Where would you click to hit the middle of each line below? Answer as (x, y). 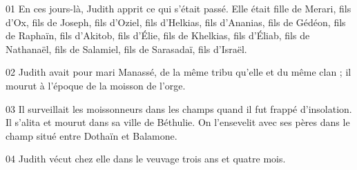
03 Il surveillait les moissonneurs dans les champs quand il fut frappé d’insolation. (179, 108)
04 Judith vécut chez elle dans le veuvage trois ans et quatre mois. (146, 159)
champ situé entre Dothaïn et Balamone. (91, 135)
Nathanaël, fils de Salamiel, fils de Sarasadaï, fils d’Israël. (126, 49)
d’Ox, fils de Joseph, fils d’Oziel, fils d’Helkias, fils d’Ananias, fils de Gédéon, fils (176, 22)
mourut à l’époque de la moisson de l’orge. (96, 85)
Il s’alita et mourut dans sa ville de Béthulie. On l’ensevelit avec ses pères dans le (178, 122)
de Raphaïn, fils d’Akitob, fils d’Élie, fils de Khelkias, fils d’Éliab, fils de (158, 35)
